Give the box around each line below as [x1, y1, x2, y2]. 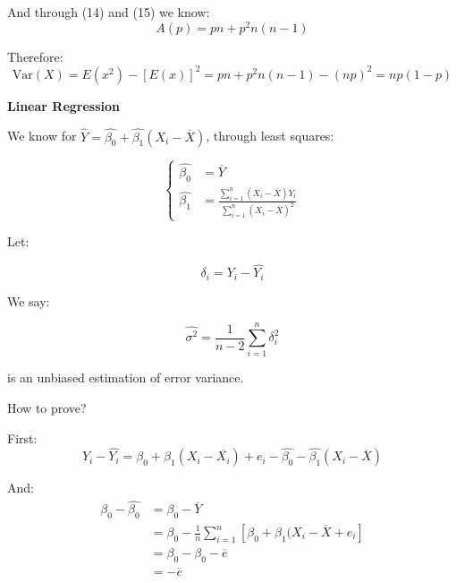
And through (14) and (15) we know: [7, 3, 210, 21]
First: [7, 428, 38, 447]
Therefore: [7, 47, 63, 65]
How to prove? [7, 398, 87, 416]
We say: [7, 291, 50, 310]
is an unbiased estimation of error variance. [7, 368, 244, 387]
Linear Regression [7, 96, 120, 115]
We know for [7, 126, 77, 145]
